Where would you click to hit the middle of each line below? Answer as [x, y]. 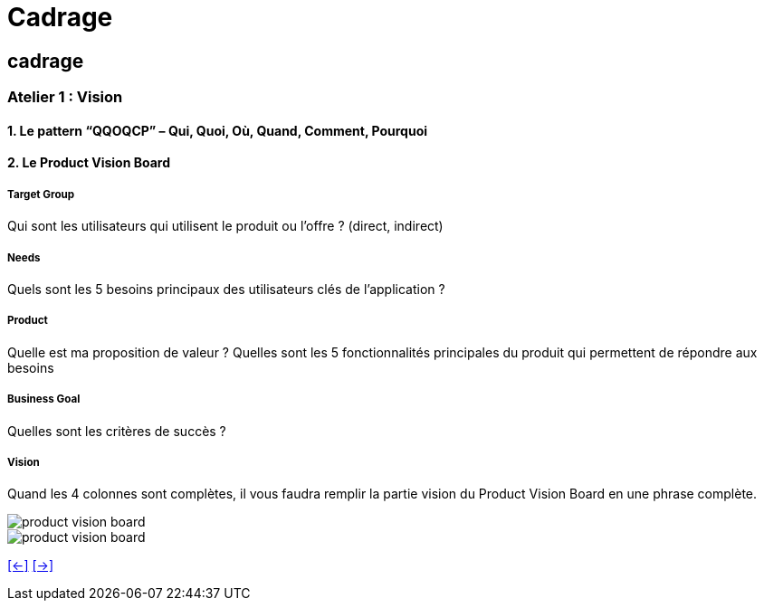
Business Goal [44, 399]
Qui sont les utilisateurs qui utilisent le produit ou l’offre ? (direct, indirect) [225, 226]
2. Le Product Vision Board [89, 163]
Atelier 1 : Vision [65, 97]
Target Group [41, 194]
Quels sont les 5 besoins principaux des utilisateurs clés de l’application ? [226, 289]
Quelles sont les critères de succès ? [117, 431]
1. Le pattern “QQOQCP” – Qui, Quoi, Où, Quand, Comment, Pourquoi [218, 130]
